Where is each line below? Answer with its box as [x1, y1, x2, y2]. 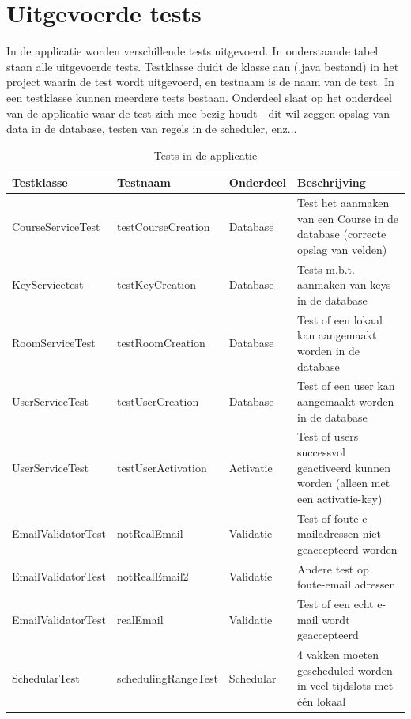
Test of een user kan [297, 377, 395, 394]
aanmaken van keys [297, 276, 391, 293]
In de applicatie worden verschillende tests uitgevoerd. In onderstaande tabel [6, 43, 379, 59]
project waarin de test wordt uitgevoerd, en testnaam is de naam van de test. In [6, 74, 394, 90]
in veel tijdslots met [297, 677, 394, 694]
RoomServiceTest [12, 335, 96, 351]
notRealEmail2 [116, 568, 189, 585]
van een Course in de [297, 210, 399, 226]
